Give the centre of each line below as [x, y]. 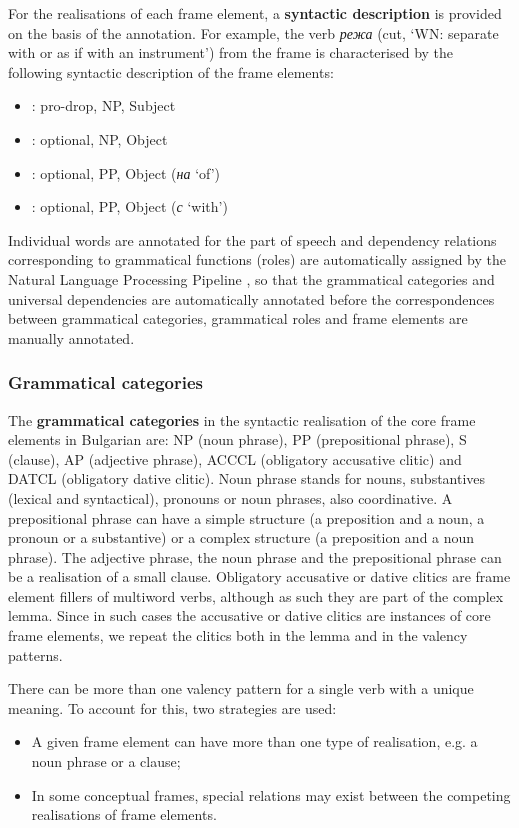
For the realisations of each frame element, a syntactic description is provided [255, 13]
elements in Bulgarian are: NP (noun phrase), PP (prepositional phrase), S [237, 439]
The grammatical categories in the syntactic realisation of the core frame [242, 419]
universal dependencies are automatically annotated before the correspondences [251, 298]
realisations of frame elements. [124, 814]
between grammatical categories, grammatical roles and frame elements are [238, 318]
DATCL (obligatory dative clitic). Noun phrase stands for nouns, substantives [247, 478]
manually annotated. [71, 337]
